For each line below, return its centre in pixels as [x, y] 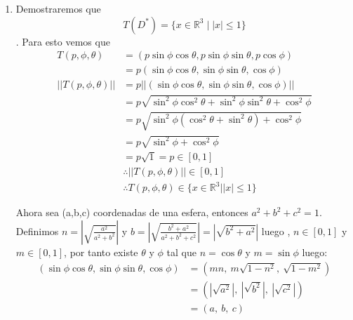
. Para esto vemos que [63, 41]
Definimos [37, 231]
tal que [181, 252]
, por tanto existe [101, 252]
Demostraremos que [58, 8]
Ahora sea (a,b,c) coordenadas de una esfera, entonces [132, 212]
